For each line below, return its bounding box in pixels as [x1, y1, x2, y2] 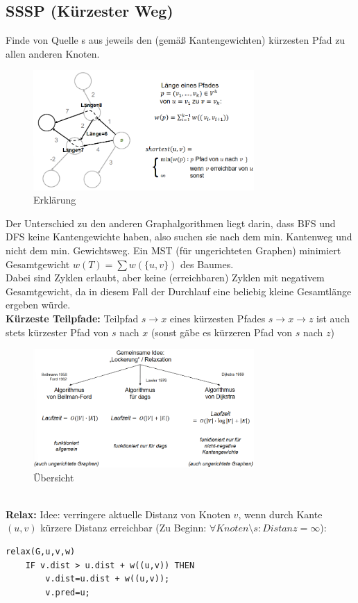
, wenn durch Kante [238, 506, 323, 521]
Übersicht [33, 470, 74, 484]
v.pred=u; [45, 587, 90, 597]
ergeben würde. [6, 297, 71, 312]
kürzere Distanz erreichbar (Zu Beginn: [40, 520, 207, 535]
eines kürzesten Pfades [169, 311, 266, 325]
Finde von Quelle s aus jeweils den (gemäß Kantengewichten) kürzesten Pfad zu [6, 33, 346, 47]
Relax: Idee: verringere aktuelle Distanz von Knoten [6, 506, 230, 521]
